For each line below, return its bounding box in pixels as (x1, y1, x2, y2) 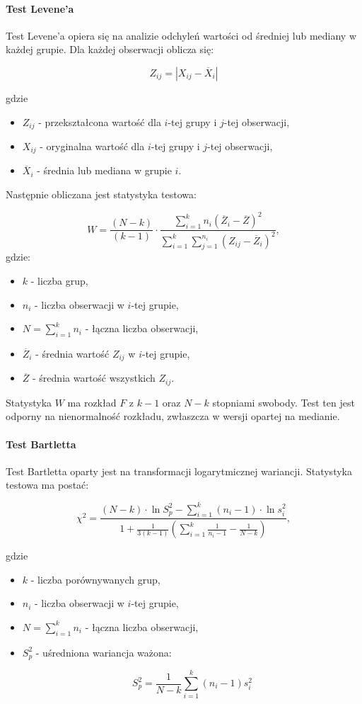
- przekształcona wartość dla (38, 114, 161, 129)
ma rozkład (67, 394, 117, 409)
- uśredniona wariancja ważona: (35, 645, 172, 659)
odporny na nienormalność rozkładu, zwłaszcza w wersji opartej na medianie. (6, 409, 340, 424)
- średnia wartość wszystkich (33, 370, 156, 385)
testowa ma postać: (6, 477, 89, 492)
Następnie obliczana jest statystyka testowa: (6, 187, 197, 202)
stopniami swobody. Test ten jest (212, 394, 355, 409)
